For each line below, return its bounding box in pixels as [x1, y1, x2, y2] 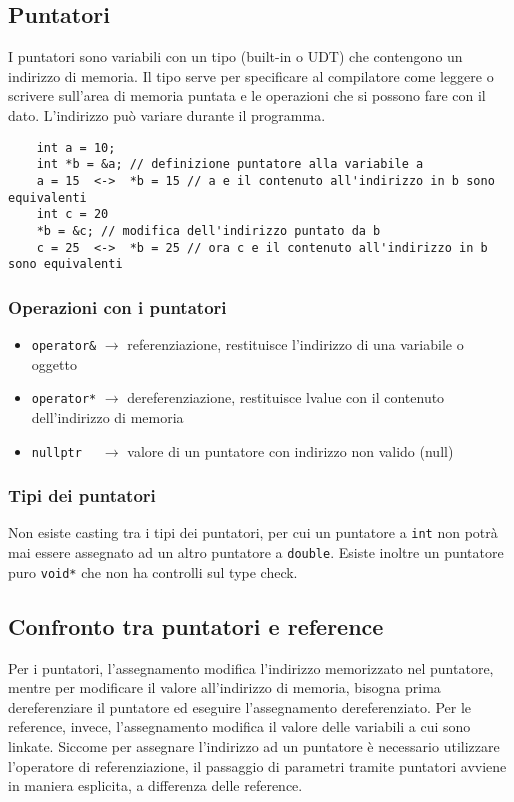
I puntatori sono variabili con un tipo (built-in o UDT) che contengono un [8, 46, 463, 67]
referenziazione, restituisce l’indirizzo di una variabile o [127, 334, 464, 355]
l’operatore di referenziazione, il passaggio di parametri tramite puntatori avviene [8, 755, 507, 776]
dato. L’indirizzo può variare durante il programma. [8, 104, 326, 125]
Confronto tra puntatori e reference [8, 610, 384, 641]
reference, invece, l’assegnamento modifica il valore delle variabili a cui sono [8, 716, 471, 737]
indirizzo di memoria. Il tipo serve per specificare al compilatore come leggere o [8, 65, 494, 86]
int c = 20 [36, 207, 109, 222]
